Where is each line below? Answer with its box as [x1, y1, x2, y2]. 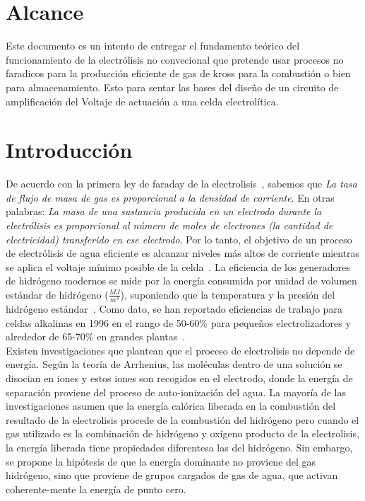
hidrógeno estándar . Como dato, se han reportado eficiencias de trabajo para [6, 301, 342, 316]
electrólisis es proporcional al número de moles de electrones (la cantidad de [6, 218, 333, 232]
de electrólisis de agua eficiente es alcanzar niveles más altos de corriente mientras [6, 246, 360, 260]
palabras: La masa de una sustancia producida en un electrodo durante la [6, 204, 322, 219]
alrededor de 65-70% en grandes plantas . [6, 329, 186, 344]
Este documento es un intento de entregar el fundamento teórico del [6, 38, 300, 53]
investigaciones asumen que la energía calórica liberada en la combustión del [6, 398, 336, 413]
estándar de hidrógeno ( [6, 287, 109, 301]
